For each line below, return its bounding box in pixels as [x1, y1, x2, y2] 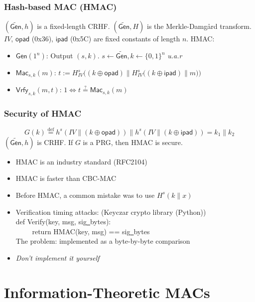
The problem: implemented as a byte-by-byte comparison [15, 236, 190, 246]
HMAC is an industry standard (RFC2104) [15, 156, 147, 166]
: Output [46, 50, 73, 61]
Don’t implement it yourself [15, 252, 100, 263]
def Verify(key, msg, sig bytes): [15, 216, 111, 227]
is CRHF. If [37, 137, 73, 147]
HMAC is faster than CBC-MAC [15, 173, 117, 183]
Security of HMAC [4, 107, 82, 120]
